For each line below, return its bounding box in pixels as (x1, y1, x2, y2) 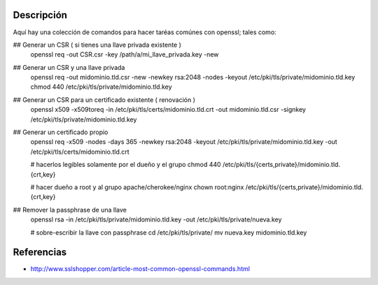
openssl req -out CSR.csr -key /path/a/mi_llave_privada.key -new (30, 50, 219, 59)
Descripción (13, 9, 68, 21)
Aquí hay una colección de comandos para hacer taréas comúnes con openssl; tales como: (13, 28, 276, 36)
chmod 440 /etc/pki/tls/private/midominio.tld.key (30, 82, 172, 91)
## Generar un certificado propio (13, 128, 108, 136)
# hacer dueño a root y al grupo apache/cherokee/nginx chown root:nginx (30, 182, 244, 191)
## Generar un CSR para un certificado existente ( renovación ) (13, 95, 196, 104)
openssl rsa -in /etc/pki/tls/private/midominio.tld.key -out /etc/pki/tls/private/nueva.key (30, 215, 282, 224)
